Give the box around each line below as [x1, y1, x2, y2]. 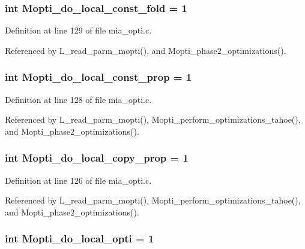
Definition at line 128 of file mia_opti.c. [5, 93, 152, 105]
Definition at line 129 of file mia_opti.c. [5, 24, 152, 37]
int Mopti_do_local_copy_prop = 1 [5, 150, 189, 165]
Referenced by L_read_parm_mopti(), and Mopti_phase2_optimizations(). [5, 44, 286, 56]
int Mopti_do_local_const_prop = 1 [5, 69, 192, 84]
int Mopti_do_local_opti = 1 [5, 231, 154, 246]
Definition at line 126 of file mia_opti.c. [5, 174, 152, 186]
